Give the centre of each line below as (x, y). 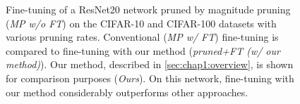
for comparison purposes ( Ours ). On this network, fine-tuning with (150, 78)
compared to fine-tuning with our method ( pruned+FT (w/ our (143, 50)
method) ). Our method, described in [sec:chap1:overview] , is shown (150, 64)
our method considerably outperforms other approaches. (127, 92)
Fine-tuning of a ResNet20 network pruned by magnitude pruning (148, 9)
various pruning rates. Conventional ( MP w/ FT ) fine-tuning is (142, 37)
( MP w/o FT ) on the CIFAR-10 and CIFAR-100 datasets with (141, 23)
